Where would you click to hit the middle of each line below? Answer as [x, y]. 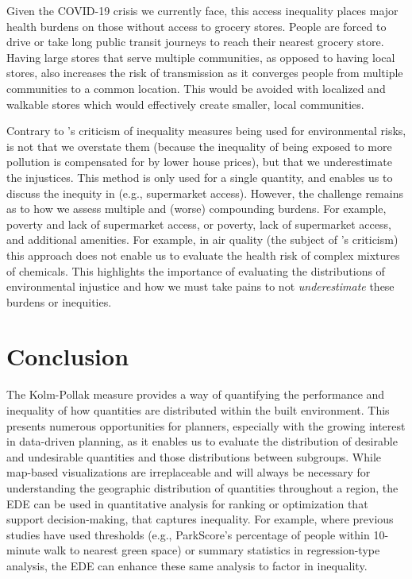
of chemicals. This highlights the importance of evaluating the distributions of [196, 270]
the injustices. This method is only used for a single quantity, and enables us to [200, 177]
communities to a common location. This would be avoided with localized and [196, 88]
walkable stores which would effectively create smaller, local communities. [185, 104]
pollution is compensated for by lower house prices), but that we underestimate [199, 162]
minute [23, 550]
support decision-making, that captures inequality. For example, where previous [200, 519]
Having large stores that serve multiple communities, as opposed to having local [201, 57]
